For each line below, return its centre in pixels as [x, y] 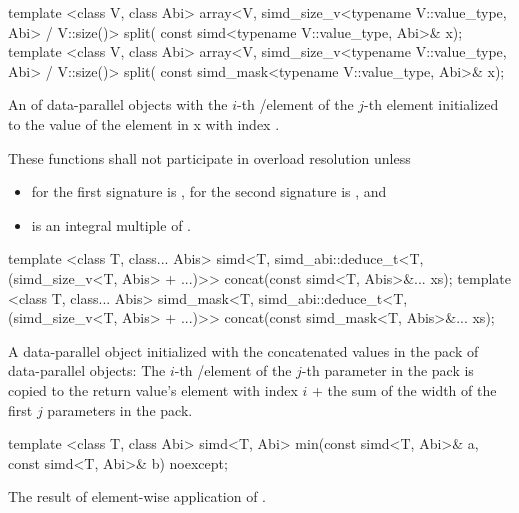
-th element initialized [431, 104]
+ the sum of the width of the [404, 389]
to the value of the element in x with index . [144, 123]
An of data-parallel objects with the [118, 104]
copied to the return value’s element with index [153, 389]
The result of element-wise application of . [137, 496]
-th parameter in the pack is [387, 370]
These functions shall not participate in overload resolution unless [209, 157]
